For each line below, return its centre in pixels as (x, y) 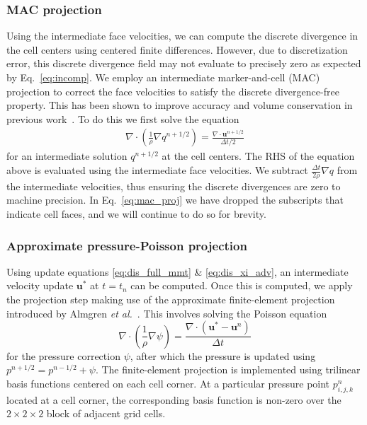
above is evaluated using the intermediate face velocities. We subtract (157, 170)
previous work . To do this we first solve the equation (123, 118)
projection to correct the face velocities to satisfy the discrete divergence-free (173, 91)
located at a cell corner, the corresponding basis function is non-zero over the (174, 399)
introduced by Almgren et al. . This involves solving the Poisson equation (167, 313)
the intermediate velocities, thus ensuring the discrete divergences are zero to (174, 186)
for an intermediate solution (67, 156)
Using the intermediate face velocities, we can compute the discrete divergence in (182, 36)
